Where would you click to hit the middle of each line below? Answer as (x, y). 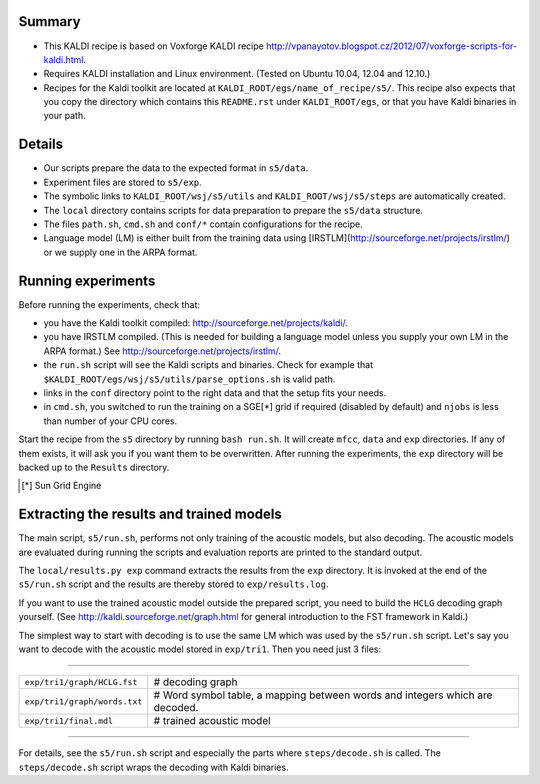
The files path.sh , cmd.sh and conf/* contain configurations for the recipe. (203, 224)
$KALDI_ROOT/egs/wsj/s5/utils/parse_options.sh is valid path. (189, 379)
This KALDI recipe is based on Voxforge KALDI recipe (153, 46)
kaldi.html (63, 59)
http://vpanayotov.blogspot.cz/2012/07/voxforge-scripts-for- (391, 46)
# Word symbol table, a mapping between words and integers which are (323, 695)
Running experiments (87, 280)
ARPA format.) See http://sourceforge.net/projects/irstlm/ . (162, 351)
